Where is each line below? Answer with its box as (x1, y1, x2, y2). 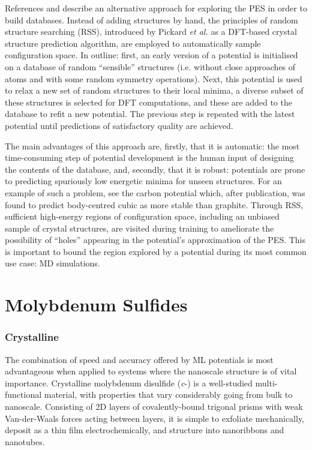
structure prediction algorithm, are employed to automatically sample (5, 37, 261, 49)
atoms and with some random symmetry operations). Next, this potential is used (5, 72, 302, 85)
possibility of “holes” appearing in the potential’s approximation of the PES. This (5, 233, 306, 246)
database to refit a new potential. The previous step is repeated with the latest (5, 107, 295, 120)
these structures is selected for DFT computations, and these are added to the (5, 95, 292, 108)
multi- (255, 376, 278, 389)
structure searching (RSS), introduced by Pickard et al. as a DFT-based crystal (5, 25, 297, 38)
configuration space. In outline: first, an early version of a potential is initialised (5, 49, 298, 61)
